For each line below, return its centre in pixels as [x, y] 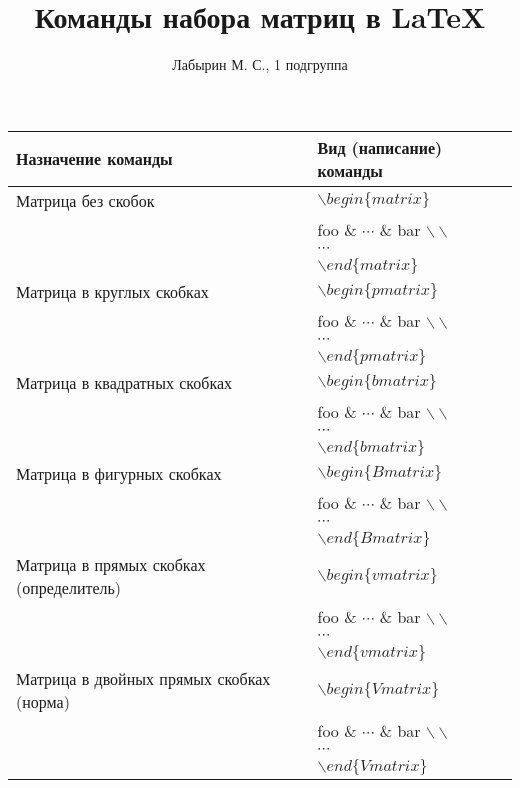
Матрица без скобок [85, 200]
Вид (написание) [380, 147]
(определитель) [69, 587]
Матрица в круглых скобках [112, 291]
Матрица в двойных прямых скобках [143, 678]
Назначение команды [94, 159]
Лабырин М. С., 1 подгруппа [260, 64]
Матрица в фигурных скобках [119, 473]
